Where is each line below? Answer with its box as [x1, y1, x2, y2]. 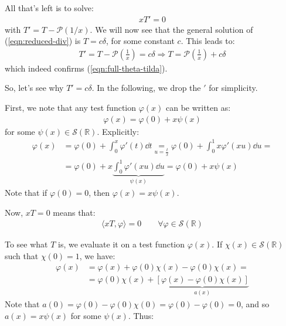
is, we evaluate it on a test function [58, 238, 185, 250]
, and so [241, 297, 270, 310]
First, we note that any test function [5, 101, 136, 114]
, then [88, 186, 110, 198]
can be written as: [165, 101, 231, 114]
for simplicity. [209, 81, 258, 94]
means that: [53, 206, 96, 218]
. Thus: [128, 309, 154, 321]
